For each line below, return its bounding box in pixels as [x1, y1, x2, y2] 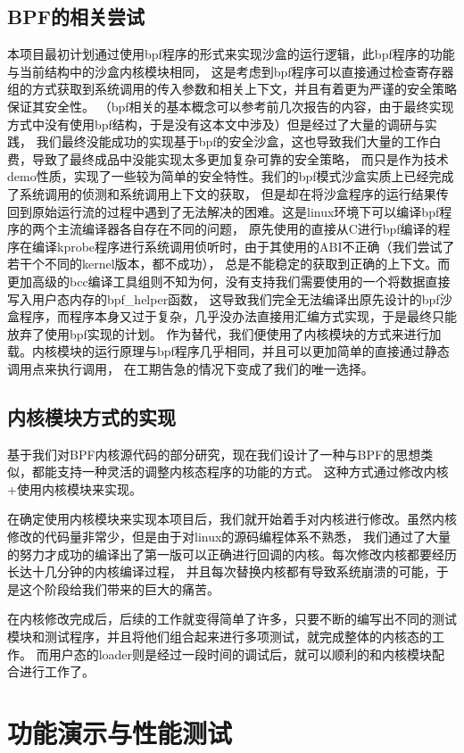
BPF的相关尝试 [7, 3, 145, 30]
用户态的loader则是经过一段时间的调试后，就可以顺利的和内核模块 [48, 644, 433, 663]
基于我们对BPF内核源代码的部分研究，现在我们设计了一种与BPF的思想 [7, 444, 421, 463]
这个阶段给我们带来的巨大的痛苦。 [19, 579, 220, 598]
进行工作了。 [19, 662, 95, 681]
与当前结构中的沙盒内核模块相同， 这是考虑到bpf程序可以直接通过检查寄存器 [7, 62, 454, 80]
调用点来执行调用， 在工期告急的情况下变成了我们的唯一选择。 [7, 359, 374, 377]
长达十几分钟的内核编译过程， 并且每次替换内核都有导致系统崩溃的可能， [7, 562, 436, 581]
